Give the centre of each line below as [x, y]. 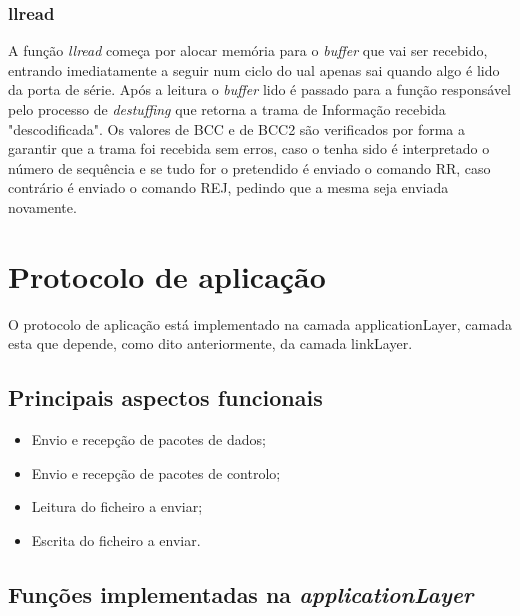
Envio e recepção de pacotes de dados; [148, 439]
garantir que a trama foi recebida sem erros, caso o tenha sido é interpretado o [249, 148]
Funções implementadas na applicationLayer [241, 593]
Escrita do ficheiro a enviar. [116, 539]
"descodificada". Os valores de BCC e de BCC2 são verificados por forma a [237, 128]
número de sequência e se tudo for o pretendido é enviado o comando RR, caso [249, 167]
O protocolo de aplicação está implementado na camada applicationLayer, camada [260, 323]
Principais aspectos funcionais [165, 397]
